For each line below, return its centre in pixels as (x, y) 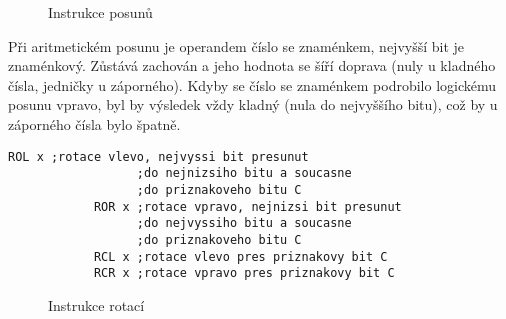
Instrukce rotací (96, 304)
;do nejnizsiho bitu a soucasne (244, 173)
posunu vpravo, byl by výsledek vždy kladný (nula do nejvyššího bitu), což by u (253, 104)
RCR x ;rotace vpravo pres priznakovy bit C (244, 273)
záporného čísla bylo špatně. (94, 123)
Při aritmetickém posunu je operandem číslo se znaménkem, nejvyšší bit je (236, 45)
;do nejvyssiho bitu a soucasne (244, 223)
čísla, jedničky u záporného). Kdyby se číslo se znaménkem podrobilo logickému (252, 84)
